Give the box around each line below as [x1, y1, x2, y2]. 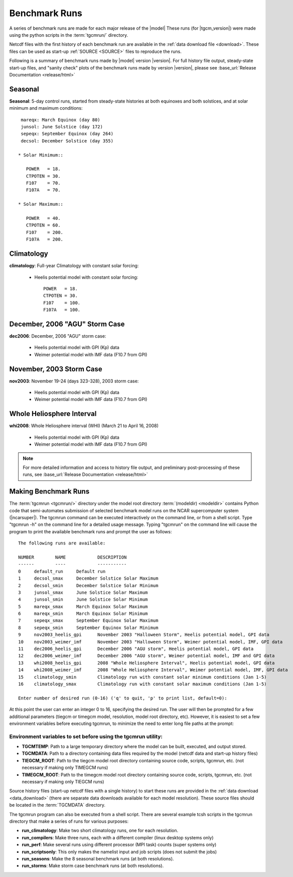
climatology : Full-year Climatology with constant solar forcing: [9, 263, 139, 269]
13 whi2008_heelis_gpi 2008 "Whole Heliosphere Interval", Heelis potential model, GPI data [18, 660, 275, 666]
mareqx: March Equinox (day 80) [21, 117, 100, 123]
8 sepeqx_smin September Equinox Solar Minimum [18, 624, 159, 630]
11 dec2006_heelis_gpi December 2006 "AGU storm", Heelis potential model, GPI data [18, 646, 254, 652]
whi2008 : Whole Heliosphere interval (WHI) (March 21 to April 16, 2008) [9, 423, 159, 429]
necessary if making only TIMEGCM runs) [22, 765, 108, 771]
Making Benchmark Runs [9, 487, 90, 496]
